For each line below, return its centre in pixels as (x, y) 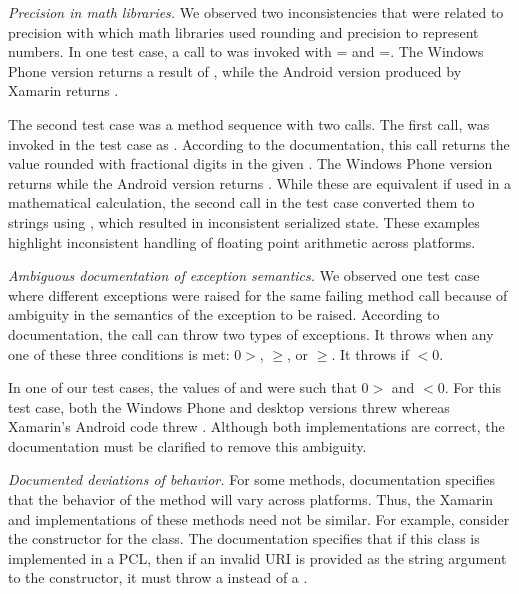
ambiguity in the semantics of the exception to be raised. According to (224, 314)
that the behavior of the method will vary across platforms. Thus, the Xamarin (251, 499)
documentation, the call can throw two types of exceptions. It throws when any (251, 333)
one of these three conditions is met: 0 (125, 353)
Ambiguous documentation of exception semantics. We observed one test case (244, 275)
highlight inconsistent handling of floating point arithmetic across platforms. (242, 241)
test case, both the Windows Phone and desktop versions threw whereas (229, 406)
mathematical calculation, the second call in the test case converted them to (241, 202)
